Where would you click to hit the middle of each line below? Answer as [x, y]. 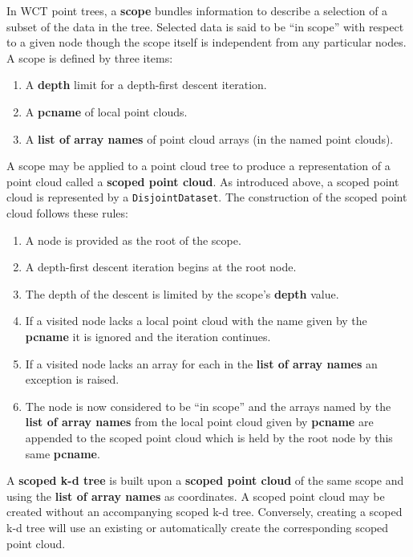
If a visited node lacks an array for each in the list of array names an [201, 363]
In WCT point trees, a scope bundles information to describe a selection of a [197, 10]
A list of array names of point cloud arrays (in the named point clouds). [209, 138]
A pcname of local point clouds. [106, 111]
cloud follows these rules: [67, 213]
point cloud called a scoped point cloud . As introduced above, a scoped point [203, 181]
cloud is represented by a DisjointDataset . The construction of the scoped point [207, 197]
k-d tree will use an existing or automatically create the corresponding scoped [198, 527]
